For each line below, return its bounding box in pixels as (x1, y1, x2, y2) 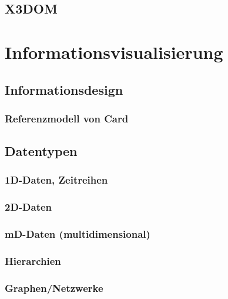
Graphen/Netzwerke (5, 280, 103, 295)
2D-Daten (5, 200, 52, 214)
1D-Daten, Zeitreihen (5, 172, 108, 187)
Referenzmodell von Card (5, 111, 129, 125)
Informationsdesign (5, 80, 123, 98)
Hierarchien (5, 254, 61, 268)
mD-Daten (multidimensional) (5, 227, 150, 241)
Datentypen (5, 142, 78, 160)
